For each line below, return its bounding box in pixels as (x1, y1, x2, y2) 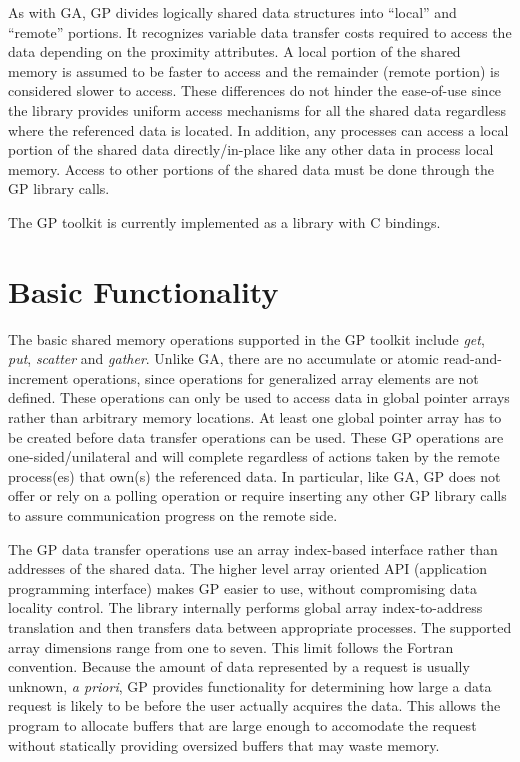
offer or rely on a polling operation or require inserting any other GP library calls (8, 485, 507, 506)
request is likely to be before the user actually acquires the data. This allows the (8, 695, 501, 716)
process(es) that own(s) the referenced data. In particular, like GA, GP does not (8, 465, 501, 486)
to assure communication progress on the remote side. (8, 505, 338, 525)
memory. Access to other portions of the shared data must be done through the (8, 158, 494, 179)
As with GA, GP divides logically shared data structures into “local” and (8, 2, 457, 22)
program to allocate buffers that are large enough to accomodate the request (8, 714, 477, 735)
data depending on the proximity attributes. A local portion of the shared (8, 41, 461, 62)
